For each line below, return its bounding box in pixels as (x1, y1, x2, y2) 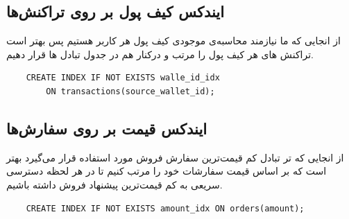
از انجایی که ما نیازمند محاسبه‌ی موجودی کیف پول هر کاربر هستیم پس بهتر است (6, 33, 341, 48)
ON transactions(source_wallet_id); (46, 86, 215, 96)
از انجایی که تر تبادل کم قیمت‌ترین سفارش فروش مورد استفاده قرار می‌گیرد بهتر (6, 150, 344, 164)
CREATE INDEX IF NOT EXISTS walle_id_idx (26, 73, 220, 83)
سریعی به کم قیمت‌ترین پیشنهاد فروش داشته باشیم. (6, 177, 223, 191)
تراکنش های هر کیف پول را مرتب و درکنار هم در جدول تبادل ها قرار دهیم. (6, 46, 314, 61)
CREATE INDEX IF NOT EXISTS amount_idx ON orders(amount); (26, 203, 305, 213)
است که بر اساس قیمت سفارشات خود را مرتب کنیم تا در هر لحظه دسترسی (6, 164, 327, 178)
